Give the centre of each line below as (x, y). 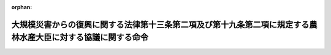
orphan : (22, 7)
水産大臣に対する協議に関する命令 (84, 38)
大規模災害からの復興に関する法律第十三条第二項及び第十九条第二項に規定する (160, 24)
